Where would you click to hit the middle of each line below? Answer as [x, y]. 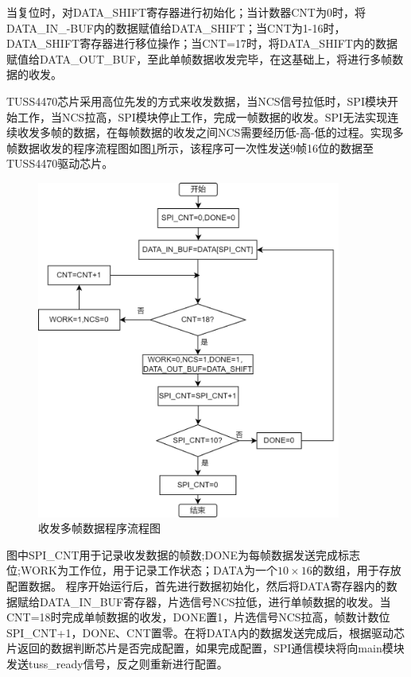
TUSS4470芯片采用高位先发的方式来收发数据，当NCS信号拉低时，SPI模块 [197, 101]
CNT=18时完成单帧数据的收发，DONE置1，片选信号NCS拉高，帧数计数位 [198, 617]
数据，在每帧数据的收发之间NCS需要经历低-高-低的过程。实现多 [238, 132]
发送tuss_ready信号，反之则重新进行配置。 [117, 663]
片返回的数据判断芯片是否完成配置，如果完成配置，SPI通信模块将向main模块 [205, 648]
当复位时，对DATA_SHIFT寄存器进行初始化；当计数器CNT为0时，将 [186, 12]
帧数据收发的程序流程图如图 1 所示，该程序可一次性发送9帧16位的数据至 [190, 147]
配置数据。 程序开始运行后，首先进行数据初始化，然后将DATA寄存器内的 [196, 585]
